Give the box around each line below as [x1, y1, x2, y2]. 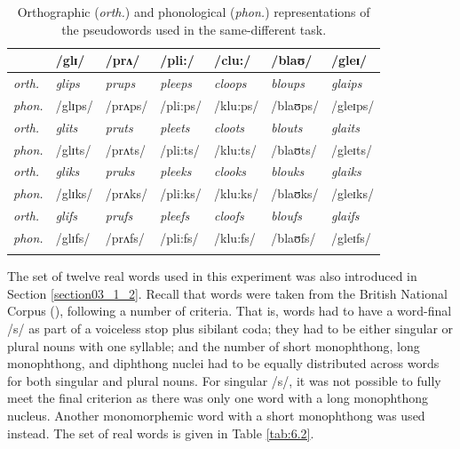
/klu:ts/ [214, 140, 257, 158]
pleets [160, 117, 190, 136]
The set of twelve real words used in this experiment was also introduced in [7, 267, 417, 285]
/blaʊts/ [271, 140, 317, 158]
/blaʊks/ [271, 184, 319, 203]
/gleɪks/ [331, 184, 374, 203]
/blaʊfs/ [271, 228, 316, 246]
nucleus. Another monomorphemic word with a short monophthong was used [7, 406, 425, 425]
